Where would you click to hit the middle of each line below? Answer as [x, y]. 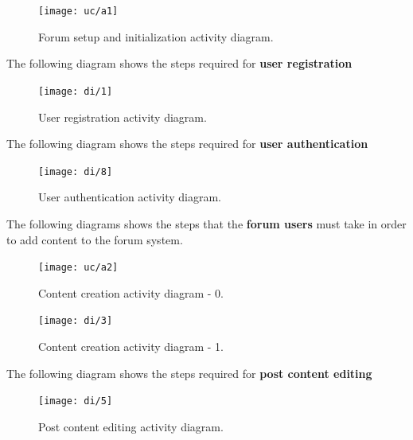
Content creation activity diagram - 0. [131, 292]
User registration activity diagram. [123, 117]
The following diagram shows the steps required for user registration [179, 63]
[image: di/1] [76, 91]
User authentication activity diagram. [130, 197]
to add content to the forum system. [95, 239]
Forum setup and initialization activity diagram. [156, 36]
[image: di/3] [76, 321]
